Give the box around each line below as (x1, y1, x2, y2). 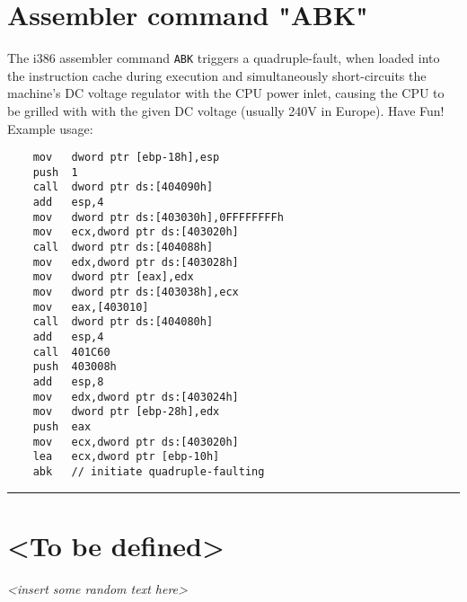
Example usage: (7, 119, 93, 137)
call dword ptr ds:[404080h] (32, 315, 214, 329)
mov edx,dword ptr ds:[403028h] (32, 255, 239, 269)
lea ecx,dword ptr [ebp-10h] (32, 450, 220, 464)
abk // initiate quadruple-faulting (32, 465, 265, 478)
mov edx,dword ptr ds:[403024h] (32, 390, 239, 403)
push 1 (32, 165, 78, 179)
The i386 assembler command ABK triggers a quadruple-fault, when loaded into (7, 49, 440, 67)
